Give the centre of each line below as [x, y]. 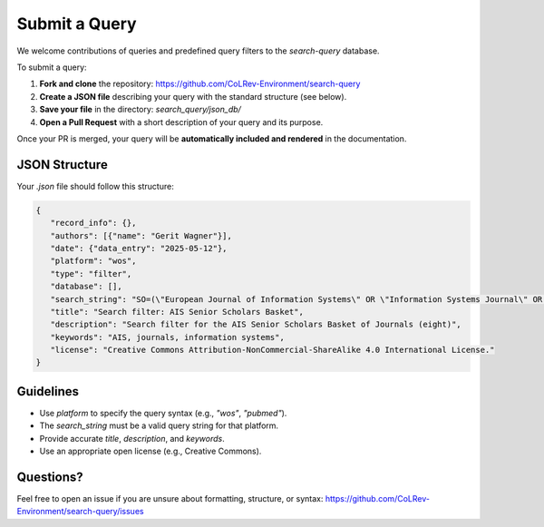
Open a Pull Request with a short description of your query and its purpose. [181, 122]
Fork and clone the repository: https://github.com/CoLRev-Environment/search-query [200, 84]
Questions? [50, 477]
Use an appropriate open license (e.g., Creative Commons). [151, 451]
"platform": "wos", [93, 261]
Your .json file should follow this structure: [95, 186]
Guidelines [48, 391]
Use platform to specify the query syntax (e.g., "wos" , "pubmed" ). [163, 413]
